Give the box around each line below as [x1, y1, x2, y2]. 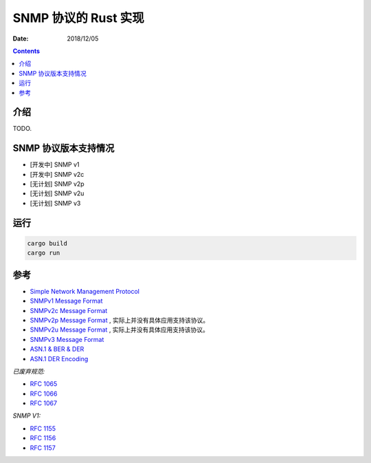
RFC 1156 [30, 434, 56, 442]
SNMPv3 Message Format [30, 335, 104, 343]
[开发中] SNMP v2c [30, 170, 85, 178]
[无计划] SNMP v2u [30, 189, 85, 197]
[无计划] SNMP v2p [30, 180, 85, 189]
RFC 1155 [30, 424, 56, 433]
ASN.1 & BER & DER [30, 345, 85, 354]
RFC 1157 [30, 444, 56, 452]
